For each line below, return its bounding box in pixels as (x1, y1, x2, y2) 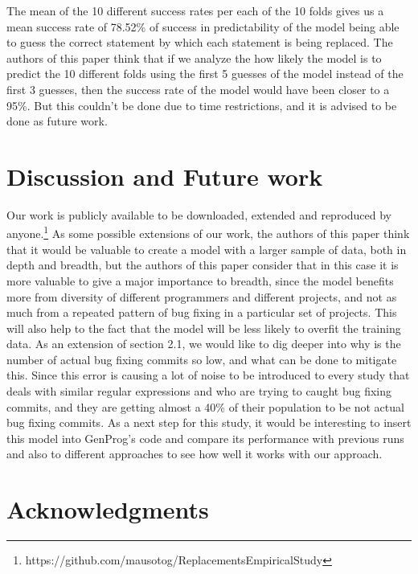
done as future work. (6, 113, 108, 129)
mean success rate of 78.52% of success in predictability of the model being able (6, 18, 400, 35)
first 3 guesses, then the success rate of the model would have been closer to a (6, 80, 390, 97)
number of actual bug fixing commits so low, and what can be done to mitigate (6, 351, 397, 367)
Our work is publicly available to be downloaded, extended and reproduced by (6, 206, 392, 223)
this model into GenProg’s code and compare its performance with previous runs (6, 429, 404, 446)
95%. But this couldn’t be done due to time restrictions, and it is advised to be (6, 96, 397, 113)
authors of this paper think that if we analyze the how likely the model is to (6, 49, 382, 66)
